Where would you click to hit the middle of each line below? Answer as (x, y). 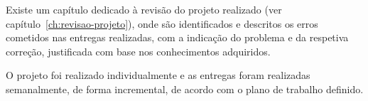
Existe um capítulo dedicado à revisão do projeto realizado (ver (144, 9)
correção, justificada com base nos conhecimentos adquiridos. (138, 51)
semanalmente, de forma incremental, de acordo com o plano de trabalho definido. (185, 89)
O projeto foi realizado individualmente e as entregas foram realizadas (158, 75)
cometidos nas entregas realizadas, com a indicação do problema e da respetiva (177, 37)
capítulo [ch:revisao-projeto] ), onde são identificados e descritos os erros (162, 23)
